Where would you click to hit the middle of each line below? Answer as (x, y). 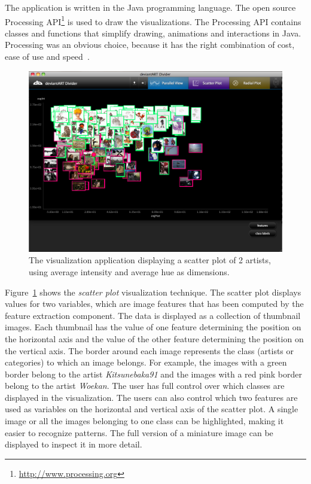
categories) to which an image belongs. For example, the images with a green (146, 362)
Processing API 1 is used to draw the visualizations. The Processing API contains (153, 20)
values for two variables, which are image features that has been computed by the (154, 304)
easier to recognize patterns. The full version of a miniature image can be (139, 432)
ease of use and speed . (47, 57)
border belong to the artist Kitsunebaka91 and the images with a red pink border (153, 374)
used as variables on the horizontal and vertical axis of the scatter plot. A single (152, 409)
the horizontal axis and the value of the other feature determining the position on (154, 338)
